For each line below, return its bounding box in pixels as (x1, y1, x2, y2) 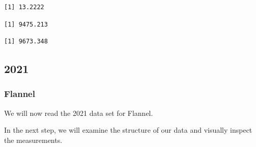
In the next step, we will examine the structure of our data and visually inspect (4, 125, 252, 135)
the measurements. (4, 134, 63, 145)
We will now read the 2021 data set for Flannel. (4, 107, 153, 118)
